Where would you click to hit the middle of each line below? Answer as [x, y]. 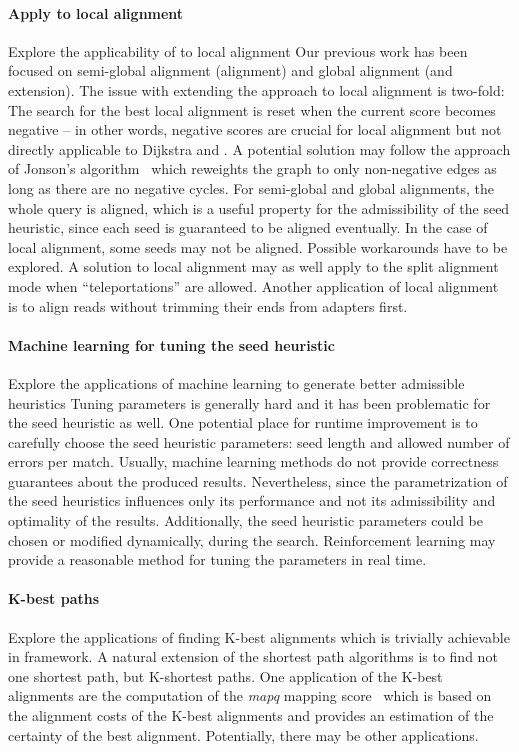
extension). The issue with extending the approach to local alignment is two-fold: [256, 89]
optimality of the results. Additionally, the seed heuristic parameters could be [246, 520]
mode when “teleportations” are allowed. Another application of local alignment [253, 285]
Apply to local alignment [96, 12]
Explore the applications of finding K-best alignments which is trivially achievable [259, 636]
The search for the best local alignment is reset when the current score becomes [252, 109]
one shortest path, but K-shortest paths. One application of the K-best [225, 675]
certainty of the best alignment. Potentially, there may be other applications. [243, 734]
